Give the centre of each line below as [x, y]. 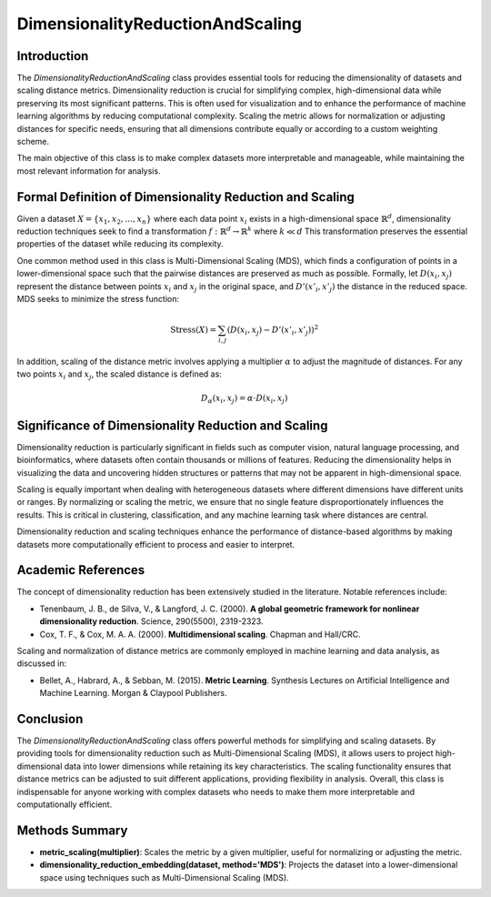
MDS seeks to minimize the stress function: [98, 299]
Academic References [81, 570]
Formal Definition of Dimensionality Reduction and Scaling [185, 197]
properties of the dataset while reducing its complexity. [120, 244]
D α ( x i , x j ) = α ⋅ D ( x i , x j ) [244, 398]
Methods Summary [72, 830]
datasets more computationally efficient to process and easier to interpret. [156, 544]
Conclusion [50, 719]
